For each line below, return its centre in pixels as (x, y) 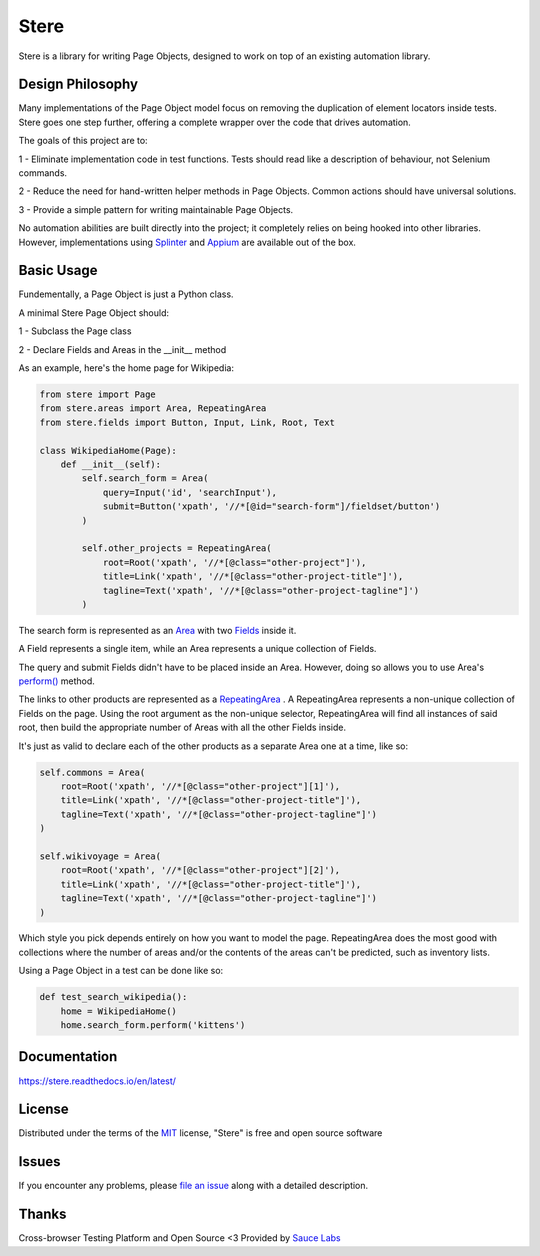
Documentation (68, 1056)
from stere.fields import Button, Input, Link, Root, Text (187, 422)
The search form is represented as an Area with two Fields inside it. (157, 630)
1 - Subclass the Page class (75, 331)
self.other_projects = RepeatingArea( (176, 548)
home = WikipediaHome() (118, 1011)
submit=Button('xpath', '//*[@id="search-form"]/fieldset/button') (271, 506)
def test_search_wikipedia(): (113, 997)
